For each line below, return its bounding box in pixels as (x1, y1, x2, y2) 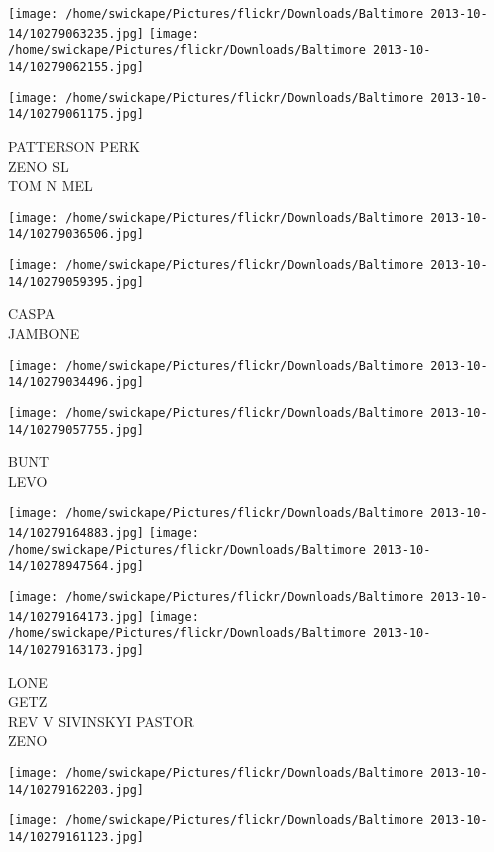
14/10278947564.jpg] (8, 559, 145, 574)
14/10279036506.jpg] (8, 227, 145, 242)
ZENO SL (8, 155, 69, 176)
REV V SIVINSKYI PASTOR (8, 710, 194, 731)
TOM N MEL (8, 175, 93, 196)
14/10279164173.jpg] (8, 609, 145, 624)
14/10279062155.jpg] (8, 59, 145, 74)
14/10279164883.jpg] (8, 526, 145, 540)
